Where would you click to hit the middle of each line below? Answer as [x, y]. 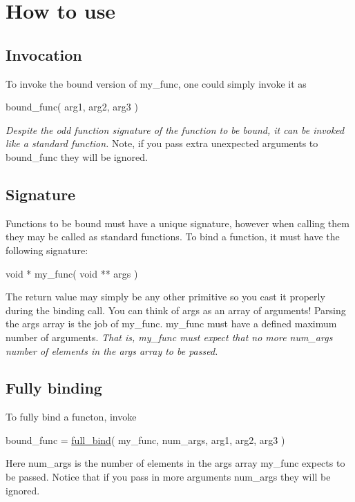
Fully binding [54, 388]
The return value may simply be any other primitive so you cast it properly [165, 297]
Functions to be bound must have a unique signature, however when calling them [177, 223]
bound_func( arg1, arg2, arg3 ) [72, 107]
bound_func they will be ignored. [77, 156]
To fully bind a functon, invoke [71, 417]
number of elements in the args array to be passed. [112, 350]
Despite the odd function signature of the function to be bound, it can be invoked [175, 129]
